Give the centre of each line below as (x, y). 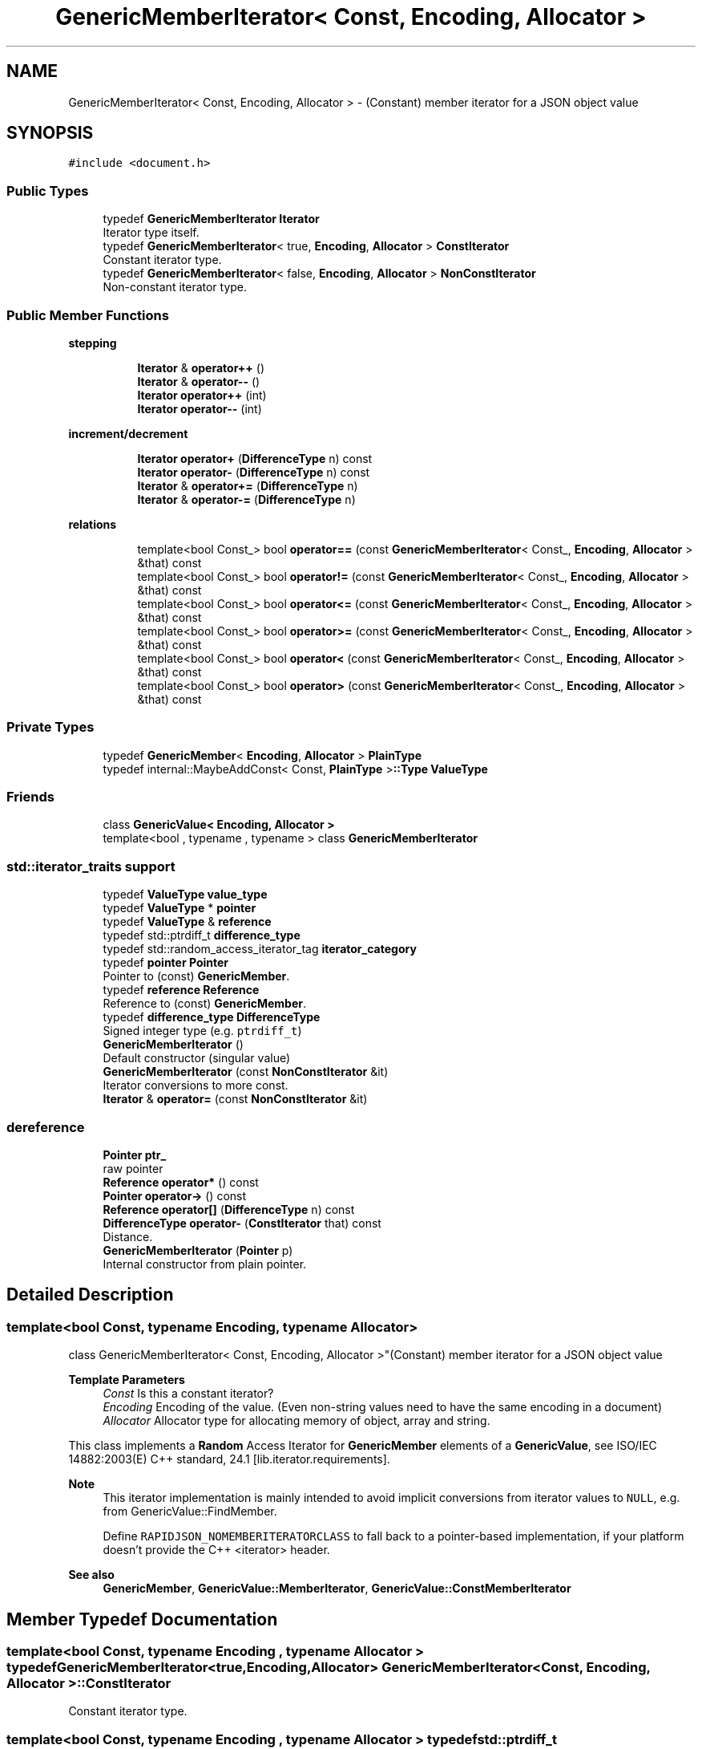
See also (91, 1575)
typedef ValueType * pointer (180, 908)
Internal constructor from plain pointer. (205, 1264)
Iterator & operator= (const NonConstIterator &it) (235, 1099)
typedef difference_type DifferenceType (212, 1017)
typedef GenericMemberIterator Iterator (211, 219)
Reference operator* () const (181, 1182)
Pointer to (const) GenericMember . (196, 976)
